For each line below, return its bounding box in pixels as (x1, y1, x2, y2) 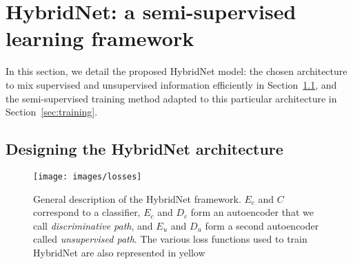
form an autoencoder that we (190, 205, 314, 219)
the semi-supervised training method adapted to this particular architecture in (6, 91, 337, 105)
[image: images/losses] (33, 171, 142, 181)
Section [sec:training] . (6, 104, 98, 119)
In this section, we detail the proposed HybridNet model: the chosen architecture (6, 64, 347, 78)
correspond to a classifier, (33, 205, 141, 219)
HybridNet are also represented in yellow (33, 245, 205, 259)
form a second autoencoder (205, 218, 319, 232)
